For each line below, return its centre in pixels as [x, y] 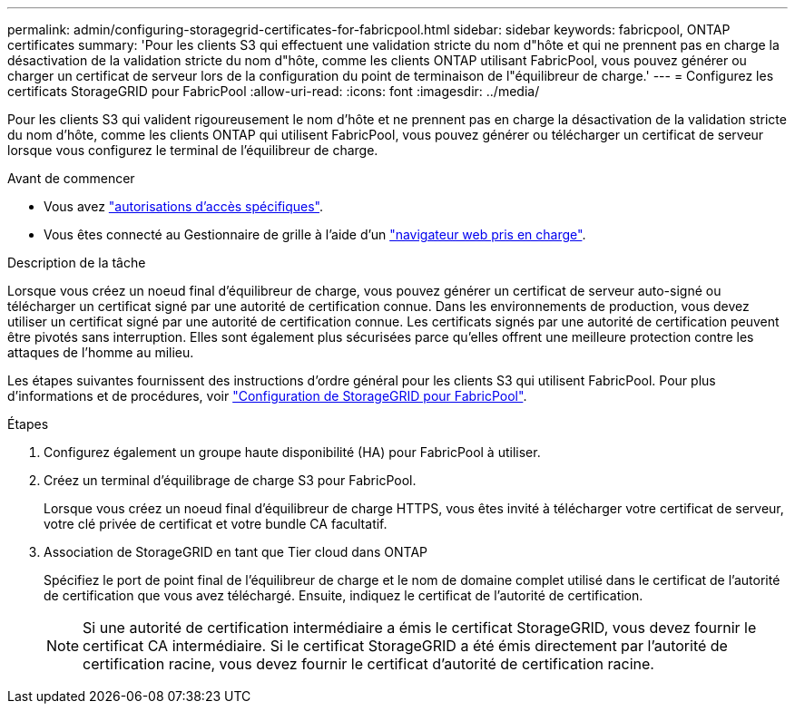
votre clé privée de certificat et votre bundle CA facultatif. [216, 524]
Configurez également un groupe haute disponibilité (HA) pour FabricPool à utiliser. [292, 452]
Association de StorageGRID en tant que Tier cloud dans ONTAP [236, 552]
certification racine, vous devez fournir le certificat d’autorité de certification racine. [368, 664]
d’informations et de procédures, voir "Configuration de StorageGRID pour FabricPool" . [267, 396]
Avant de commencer [71, 178]
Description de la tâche [77, 263]
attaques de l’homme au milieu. [101, 352]
